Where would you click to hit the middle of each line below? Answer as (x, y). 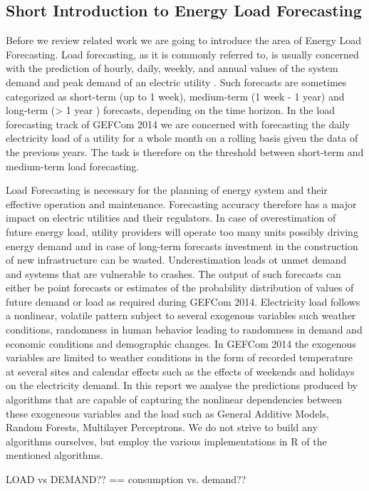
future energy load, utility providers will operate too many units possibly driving (182, 231)
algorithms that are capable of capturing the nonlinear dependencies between (174, 399)
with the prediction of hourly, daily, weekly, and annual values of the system (172, 68)
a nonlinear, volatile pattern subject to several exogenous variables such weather (181, 315)
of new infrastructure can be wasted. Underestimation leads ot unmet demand (176, 260)
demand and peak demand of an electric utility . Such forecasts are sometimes (176, 82)
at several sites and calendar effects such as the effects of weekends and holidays (180, 371)
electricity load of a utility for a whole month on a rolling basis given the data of (182, 138)
